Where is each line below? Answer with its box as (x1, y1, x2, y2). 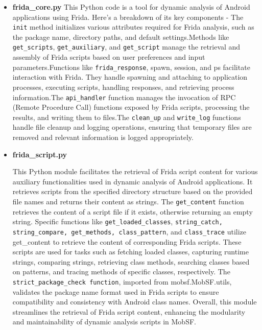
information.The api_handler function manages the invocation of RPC (12, 91, 236, 102)
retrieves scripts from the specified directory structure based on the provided (12, 186, 253, 197)
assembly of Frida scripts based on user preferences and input (12, 52, 205, 62)
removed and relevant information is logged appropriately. (12, 132, 194, 143)
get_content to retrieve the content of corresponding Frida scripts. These (12, 236, 242, 247)
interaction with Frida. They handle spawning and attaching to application (12, 72, 248, 82)
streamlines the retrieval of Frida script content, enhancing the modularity (12, 306, 246, 317)
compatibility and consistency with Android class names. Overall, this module (12, 296, 257, 307)
